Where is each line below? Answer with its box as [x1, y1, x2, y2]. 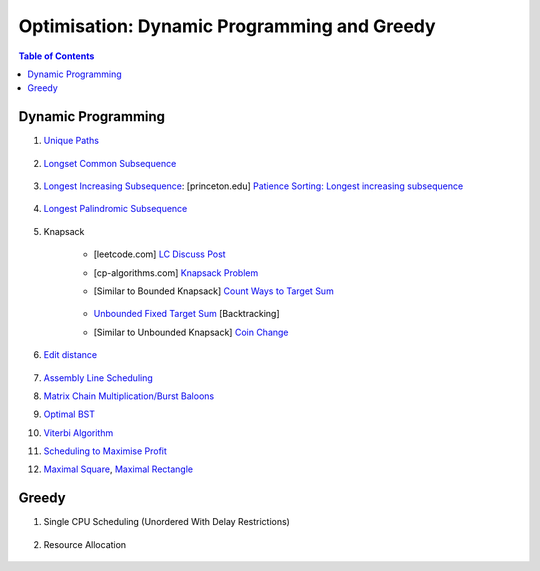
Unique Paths [43, 135, 100, 147]
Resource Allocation [43, 538, 127, 550]
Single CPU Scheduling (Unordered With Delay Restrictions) [43, 516, 290, 528]
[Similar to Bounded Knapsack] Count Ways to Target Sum [93, 285, 334, 297]
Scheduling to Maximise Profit [43, 445, 167, 457]
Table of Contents [18, 50, 95, 62]
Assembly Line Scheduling [43, 371, 154, 384]
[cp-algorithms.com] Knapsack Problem [93, 266, 259, 279]
